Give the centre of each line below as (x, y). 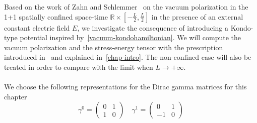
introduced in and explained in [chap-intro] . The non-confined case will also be (128, 57)
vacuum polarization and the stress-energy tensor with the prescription (114, 47)
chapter (16, 96)
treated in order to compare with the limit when (79, 67)
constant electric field (37, 27)
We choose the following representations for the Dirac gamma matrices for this (125, 87)
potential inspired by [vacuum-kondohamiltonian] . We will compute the (130, 37)
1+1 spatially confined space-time (56, 16)
